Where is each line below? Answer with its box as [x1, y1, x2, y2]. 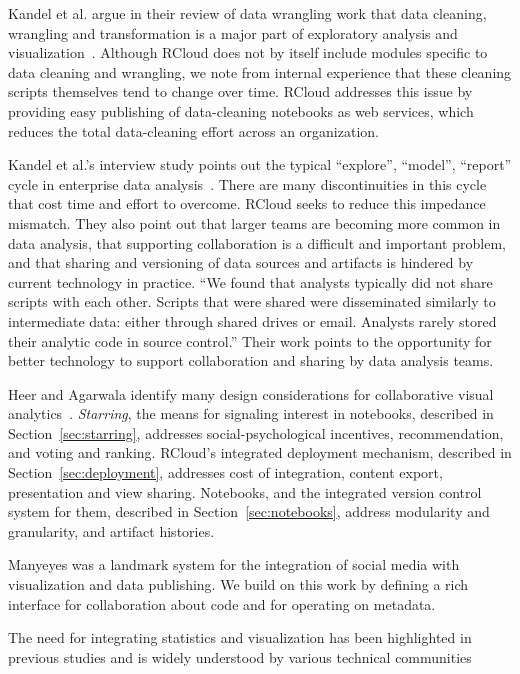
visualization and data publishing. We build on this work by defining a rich [8, 574, 469, 595]
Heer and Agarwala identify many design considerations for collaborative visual [8, 383, 494, 404]
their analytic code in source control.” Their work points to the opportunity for [8, 330, 492, 351]
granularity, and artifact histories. [8, 520, 215, 541]
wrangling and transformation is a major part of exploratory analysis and [8, 22, 458, 43]
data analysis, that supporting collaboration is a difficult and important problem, [8, 232, 506, 253]
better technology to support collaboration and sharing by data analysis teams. [8, 350, 494, 371]
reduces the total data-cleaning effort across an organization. [8, 120, 379, 141]
